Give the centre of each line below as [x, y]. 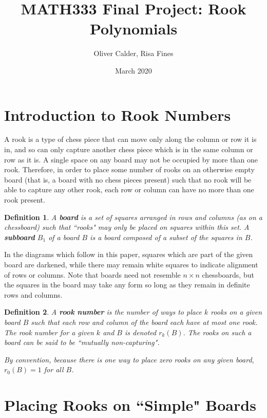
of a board [64, 237]
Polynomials [133, 29]
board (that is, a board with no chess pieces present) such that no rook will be [128, 179]
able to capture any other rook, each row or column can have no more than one [129, 189]
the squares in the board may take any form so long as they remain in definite [127, 285]
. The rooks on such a [217, 332]
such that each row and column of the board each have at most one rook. [144, 322]
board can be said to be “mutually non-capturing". [82, 342]
